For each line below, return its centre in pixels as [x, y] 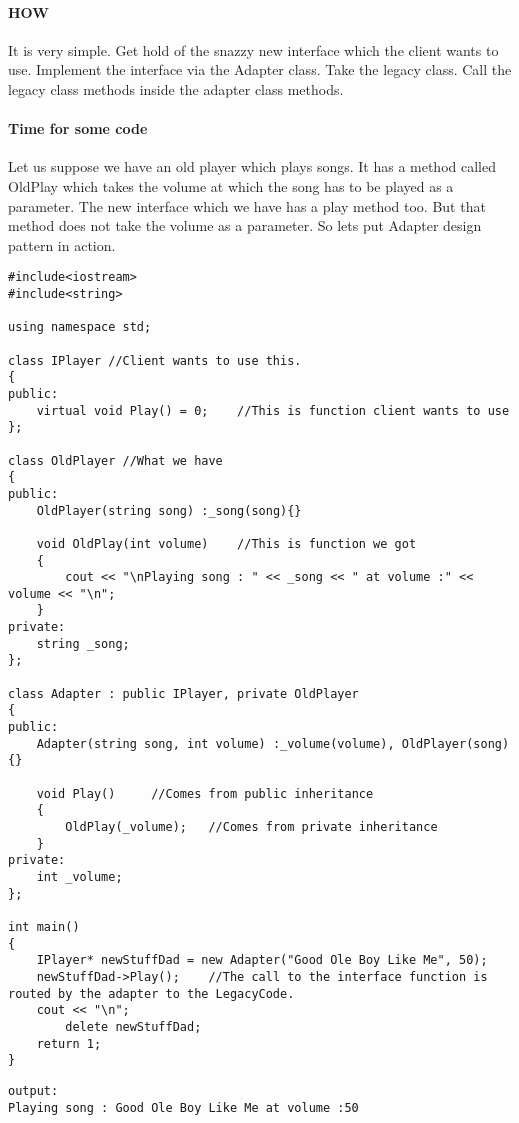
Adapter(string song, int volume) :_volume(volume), [215, 743]
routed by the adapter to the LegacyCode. [151, 993]
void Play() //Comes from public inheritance [205, 793]
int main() [44, 926]
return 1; [69, 1043]
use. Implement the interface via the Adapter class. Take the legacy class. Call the [260, 69]
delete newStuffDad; [133, 1026]
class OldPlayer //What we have [115, 460]
